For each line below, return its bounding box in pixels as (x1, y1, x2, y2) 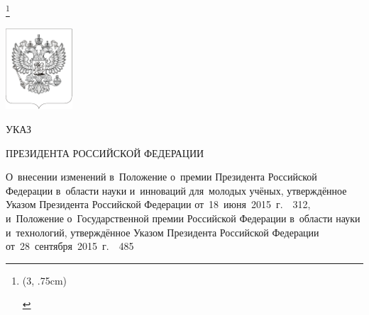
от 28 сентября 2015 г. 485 (6, 239, 134, 253)
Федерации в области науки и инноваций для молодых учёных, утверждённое (6, 183, 347, 197)
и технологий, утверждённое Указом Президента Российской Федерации (6, 224, 319, 239)
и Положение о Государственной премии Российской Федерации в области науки (6, 210, 360, 225)
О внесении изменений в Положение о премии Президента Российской (6, 169, 317, 184)
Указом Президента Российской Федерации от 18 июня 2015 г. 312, (6, 197, 311, 212)
